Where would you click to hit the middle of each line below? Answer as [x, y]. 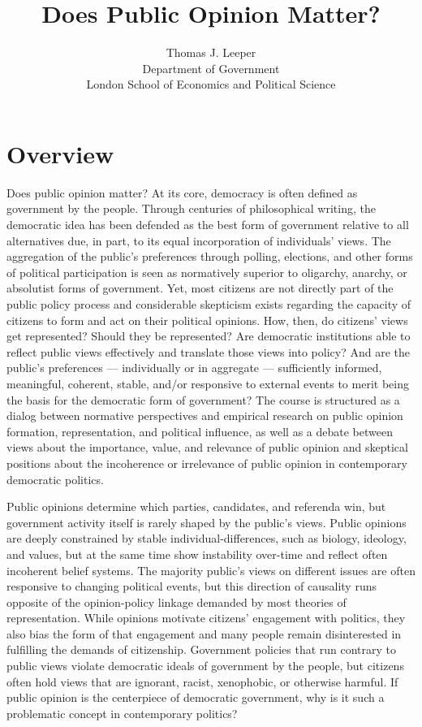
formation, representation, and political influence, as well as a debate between [200, 431]
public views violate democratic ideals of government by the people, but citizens [205, 666]
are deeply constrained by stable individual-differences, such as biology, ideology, [207, 538]
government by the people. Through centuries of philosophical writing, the [191, 208]
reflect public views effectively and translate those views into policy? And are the [208, 351]
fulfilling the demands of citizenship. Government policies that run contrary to [202, 649]
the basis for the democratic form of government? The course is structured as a [203, 399]
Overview [60, 153]
